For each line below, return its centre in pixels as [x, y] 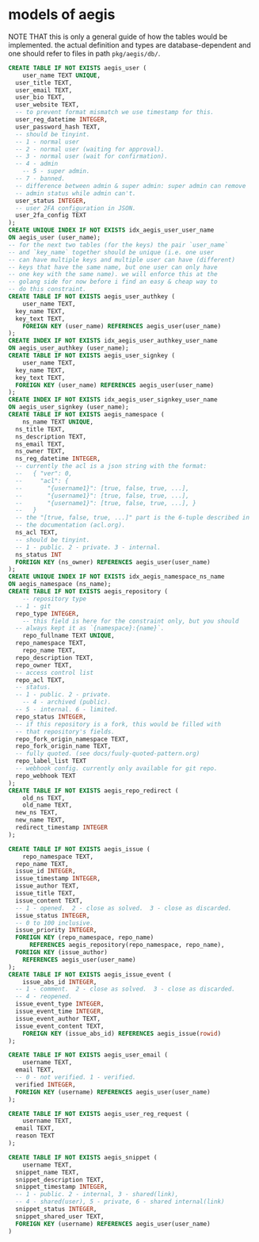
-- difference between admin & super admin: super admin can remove [131, 186]
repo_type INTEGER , [48, 613]
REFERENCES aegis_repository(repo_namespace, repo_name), [127, 945]
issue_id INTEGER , [46, 871]
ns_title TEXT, [40, 429]
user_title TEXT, [44, 82]
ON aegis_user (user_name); [55, 238]
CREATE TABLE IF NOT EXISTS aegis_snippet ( [83, 1157]
